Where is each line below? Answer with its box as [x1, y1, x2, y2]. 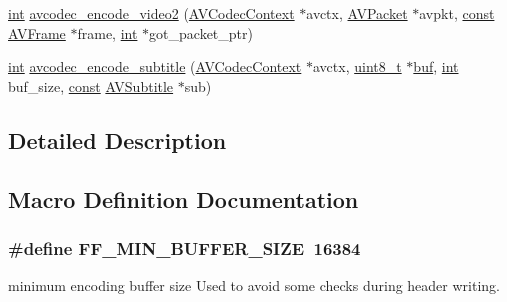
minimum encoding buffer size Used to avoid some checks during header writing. [8, 275, 500, 296]
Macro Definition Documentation [8, 183, 359, 214]
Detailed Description [8, 124, 227, 155]
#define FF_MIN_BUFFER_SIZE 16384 [8, 235, 361, 260]
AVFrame [8, 22, 66, 43]
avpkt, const [419, 3, 495, 23]
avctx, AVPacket [306, 3, 408, 23]
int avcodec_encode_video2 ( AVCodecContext [8, 3, 295, 23]
